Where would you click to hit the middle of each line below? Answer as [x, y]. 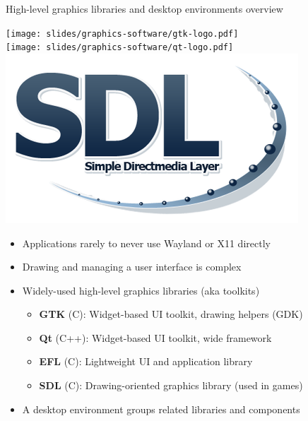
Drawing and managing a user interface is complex [132, 267]
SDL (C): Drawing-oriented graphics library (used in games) [171, 385]
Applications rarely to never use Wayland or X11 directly [146, 243]
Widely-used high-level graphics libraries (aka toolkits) [141, 290]
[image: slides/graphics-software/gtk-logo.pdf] [122, 34]
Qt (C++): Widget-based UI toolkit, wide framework [155, 337]
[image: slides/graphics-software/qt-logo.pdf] [120, 48]
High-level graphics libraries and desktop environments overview [144, 8]
